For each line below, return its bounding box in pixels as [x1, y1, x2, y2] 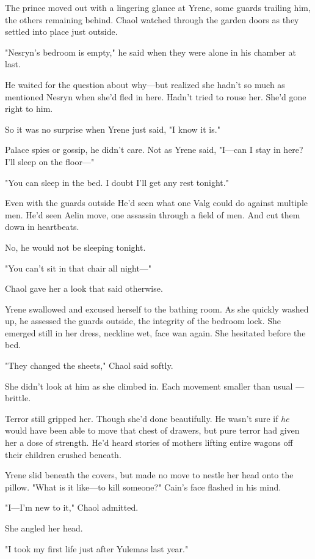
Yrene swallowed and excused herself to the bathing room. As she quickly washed [5, 302, 309, 315]
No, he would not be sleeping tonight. [5, 240, 146, 253]
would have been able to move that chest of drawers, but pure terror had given [5, 424, 300, 437]
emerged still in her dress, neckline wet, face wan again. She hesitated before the [5, 326, 306, 339]
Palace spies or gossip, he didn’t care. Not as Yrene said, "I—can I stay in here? [5, 143, 303, 156]
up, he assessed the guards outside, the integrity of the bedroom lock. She [5, 314, 281, 327]
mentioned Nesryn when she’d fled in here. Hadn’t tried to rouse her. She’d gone [5, 90, 306, 103]
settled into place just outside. [5, 25, 118, 38]
